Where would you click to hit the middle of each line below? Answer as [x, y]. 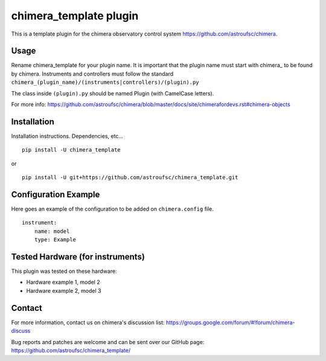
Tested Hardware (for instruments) [78, 257]
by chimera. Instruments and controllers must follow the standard [92, 74]
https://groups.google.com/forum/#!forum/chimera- [230, 322]
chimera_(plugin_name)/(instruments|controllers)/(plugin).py [105, 82]
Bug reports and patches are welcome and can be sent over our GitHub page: [108, 342]
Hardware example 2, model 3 [64, 290]
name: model [52, 231]
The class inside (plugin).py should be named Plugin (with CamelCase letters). [113, 93]
